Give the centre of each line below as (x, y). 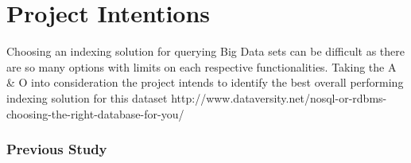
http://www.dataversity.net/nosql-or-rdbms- (279, 97)
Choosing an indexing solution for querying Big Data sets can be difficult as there (206, 51)
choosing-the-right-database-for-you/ (95, 113)
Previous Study (57, 149)
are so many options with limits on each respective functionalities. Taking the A (202, 66)
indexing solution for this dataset (87, 97)
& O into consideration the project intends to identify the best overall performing (205, 82)
